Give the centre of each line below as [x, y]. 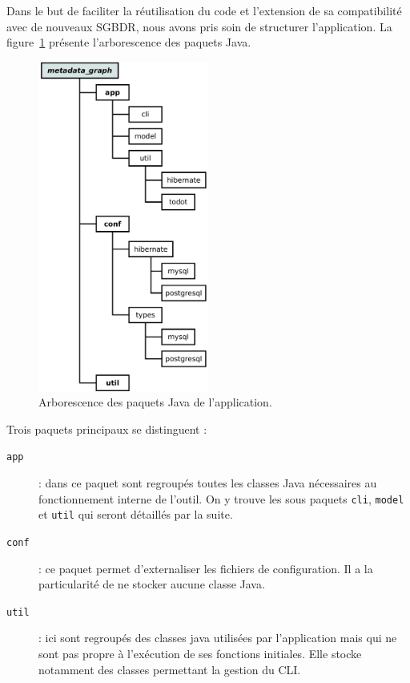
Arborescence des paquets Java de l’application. [155, 402]
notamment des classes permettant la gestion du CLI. [170, 669]
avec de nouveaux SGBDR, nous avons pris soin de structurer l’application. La [199, 26]
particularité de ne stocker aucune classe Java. [152, 584]
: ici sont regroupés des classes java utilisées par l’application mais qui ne [218, 638]
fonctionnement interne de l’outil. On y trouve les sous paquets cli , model [221, 498]
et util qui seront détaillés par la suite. [136, 514]
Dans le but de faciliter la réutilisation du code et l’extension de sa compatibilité [204, 10]
